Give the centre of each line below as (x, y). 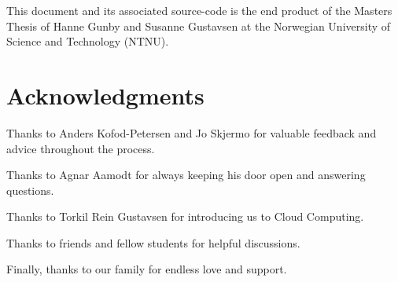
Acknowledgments (105, 95)
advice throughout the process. (81, 148)
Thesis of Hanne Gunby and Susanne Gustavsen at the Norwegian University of (199, 26)
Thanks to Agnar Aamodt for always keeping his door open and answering (186, 175)
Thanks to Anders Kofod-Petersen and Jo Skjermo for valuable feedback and (192, 132)
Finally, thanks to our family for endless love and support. (147, 269)
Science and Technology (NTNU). (88, 41)
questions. (30, 190)
